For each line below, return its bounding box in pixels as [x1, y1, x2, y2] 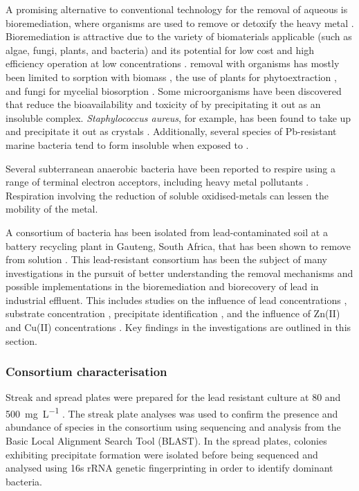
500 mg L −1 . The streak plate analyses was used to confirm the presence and [6, 404, 338, 420]
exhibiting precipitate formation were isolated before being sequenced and [6, 447, 318, 461]
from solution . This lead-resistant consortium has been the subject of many [6, 252, 327, 267]
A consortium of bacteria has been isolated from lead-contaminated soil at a [6, 224, 328, 239]
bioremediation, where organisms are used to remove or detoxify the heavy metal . [6, 15, 354, 30]
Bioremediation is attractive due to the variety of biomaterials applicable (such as [6, 29, 352, 44]
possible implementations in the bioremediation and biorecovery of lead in [6, 279, 319, 294]
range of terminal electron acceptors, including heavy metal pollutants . [6, 175, 309, 189]
